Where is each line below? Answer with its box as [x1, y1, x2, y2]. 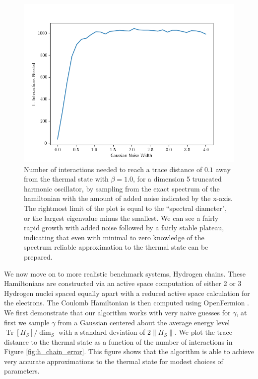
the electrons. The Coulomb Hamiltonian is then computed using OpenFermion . [4, 297, 250, 308]
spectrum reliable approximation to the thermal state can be [24, 242, 208, 252]
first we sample [4, 317, 50, 327]
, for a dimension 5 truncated [133, 174, 222, 184]
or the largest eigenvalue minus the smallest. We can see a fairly [24, 212, 219, 223]
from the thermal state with [24, 174, 109, 184]
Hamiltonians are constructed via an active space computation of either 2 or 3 [4, 278, 242, 288]
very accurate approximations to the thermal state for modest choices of [4, 356, 223, 366]
